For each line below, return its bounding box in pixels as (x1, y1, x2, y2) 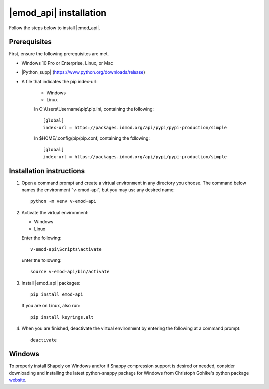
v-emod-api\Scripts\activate (30, 247, 102, 252)
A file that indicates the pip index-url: (21, 78, 98, 84)
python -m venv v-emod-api (30, 198, 97, 204)
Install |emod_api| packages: (21, 280, 81, 286)
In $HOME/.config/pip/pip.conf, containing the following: (34, 135, 150, 141)
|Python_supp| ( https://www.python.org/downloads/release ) (21, 69, 145, 75)
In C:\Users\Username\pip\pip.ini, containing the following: (34, 106, 154, 112)
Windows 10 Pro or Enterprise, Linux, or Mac (21, 60, 113, 66)
